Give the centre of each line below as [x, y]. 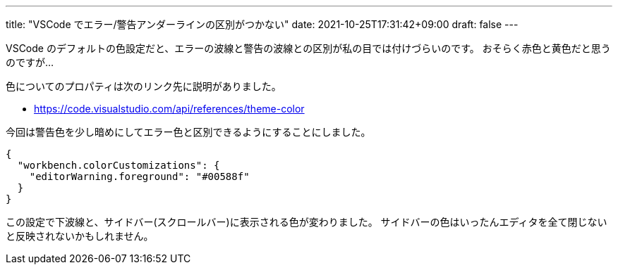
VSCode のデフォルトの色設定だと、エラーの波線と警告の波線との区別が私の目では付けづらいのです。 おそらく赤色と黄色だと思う [308, 48]
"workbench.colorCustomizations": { [119, 165]
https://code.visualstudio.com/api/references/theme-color [169, 109]
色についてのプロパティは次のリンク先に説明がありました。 [144, 86]
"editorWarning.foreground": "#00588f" [139, 176]
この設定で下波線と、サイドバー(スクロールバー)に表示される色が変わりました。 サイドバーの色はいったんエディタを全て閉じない [307, 222]
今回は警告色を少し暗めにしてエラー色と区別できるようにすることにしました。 [188, 132]
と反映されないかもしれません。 [80, 236]
